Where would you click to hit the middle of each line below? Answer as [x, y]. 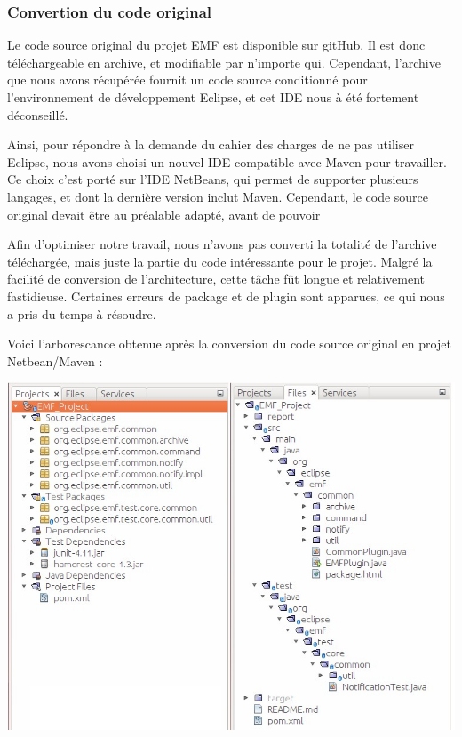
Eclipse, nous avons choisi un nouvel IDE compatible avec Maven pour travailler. [227, 161]
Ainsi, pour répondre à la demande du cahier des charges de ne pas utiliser [211, 144]
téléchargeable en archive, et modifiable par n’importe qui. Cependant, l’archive [224, 62]
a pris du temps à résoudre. [82, 313]
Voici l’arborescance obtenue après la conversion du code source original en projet [229, 344]
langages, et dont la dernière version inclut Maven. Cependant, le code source [218, 196]
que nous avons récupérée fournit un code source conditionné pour [187, 80]
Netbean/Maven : [55, 360]
